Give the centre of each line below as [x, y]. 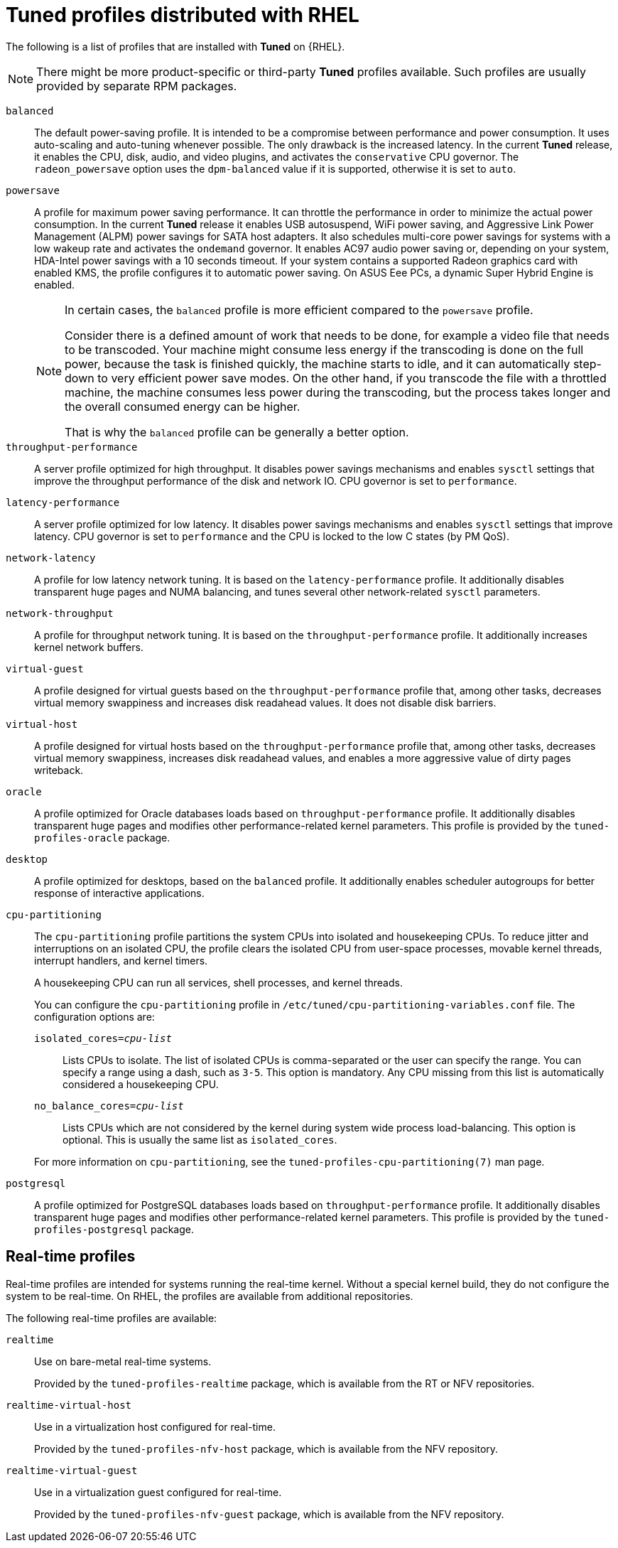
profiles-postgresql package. [114, 1229]
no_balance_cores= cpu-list [109, 1106]
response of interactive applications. [119, 893]
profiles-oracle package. [102, 837]
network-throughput [60, 613]
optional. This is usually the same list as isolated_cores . [200, 1139]
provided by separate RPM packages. [137, 86]
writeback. [59, 770]
